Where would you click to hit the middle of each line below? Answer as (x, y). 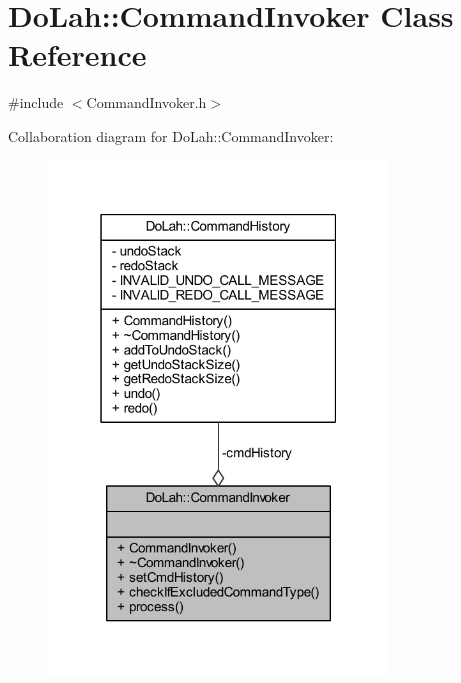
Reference (77, 54)
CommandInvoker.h (146, 102)
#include (36, 102)
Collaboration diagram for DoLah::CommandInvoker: (171, 135)
